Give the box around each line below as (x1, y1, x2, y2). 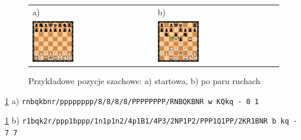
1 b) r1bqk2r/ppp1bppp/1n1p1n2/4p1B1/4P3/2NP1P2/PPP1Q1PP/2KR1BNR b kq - (5, 114, 297, 126)
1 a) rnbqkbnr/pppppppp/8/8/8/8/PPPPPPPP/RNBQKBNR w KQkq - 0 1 (5, 94, 259, 106)
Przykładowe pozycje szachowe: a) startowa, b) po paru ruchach (28, 75, 261, 87)
